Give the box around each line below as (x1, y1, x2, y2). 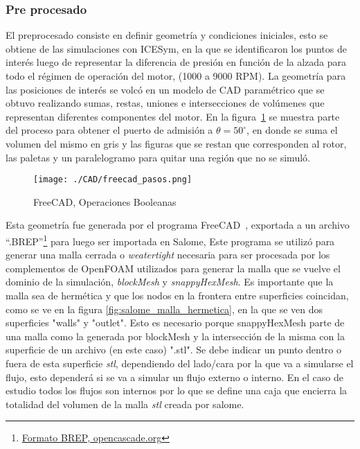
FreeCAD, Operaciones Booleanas (33, 194, 177, 209)
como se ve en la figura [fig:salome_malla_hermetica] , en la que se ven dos (6, 301, 323, 316)
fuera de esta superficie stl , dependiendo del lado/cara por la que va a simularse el (6, 356, 354, 370)
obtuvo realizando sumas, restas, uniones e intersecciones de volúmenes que (6, 96, 325, 110)
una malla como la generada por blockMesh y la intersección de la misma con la (6, 328, 345, 343)
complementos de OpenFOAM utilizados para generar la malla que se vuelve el (6, 261, 341, 275)
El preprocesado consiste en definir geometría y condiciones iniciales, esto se (6, 28, 328, 42)
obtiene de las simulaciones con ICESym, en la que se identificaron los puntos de (6, 41, 347, 55)
